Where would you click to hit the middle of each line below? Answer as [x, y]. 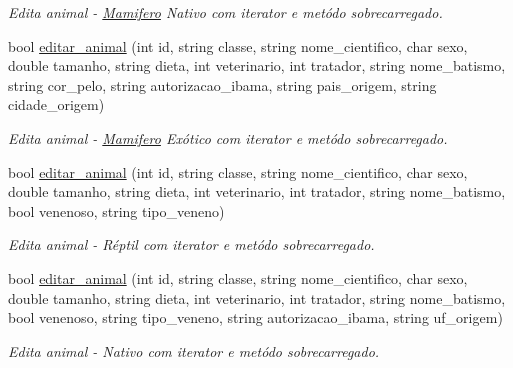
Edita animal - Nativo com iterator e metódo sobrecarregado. [194, 350]
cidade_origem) [56, 104]
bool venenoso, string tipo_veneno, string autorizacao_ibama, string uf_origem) [255, 317]
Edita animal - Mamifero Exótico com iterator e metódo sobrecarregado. [228, 137]
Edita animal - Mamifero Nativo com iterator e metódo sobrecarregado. [225, 12]
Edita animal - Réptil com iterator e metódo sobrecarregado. [191, 244]
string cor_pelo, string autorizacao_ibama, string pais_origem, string [222, 84]
